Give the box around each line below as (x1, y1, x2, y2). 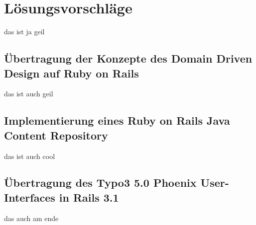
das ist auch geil (4, 88, 53, 99)
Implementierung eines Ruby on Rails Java (4, 113, 230, 128)
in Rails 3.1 (59, 189, 119, 205)
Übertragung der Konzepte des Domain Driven (4, 51, 253, 66)
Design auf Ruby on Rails (4, 65, 139, 80)
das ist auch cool (4, 150, 55, 161)
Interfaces (4, 189, 55, 205)
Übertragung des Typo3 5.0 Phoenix (4, 175, 197, 190)
